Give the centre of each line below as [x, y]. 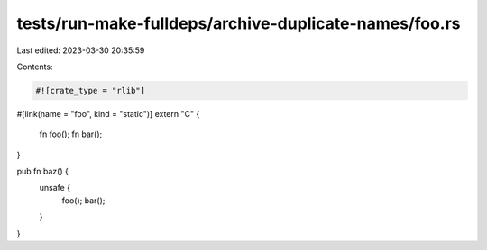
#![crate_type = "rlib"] [91, 90]
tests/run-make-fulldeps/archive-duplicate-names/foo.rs [239, 23]
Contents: [35, 67]
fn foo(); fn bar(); [71, 134]
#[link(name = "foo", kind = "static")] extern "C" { [108, 113]
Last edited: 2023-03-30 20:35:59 [81, 50]
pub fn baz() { [43, 172]
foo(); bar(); [83, 200]
